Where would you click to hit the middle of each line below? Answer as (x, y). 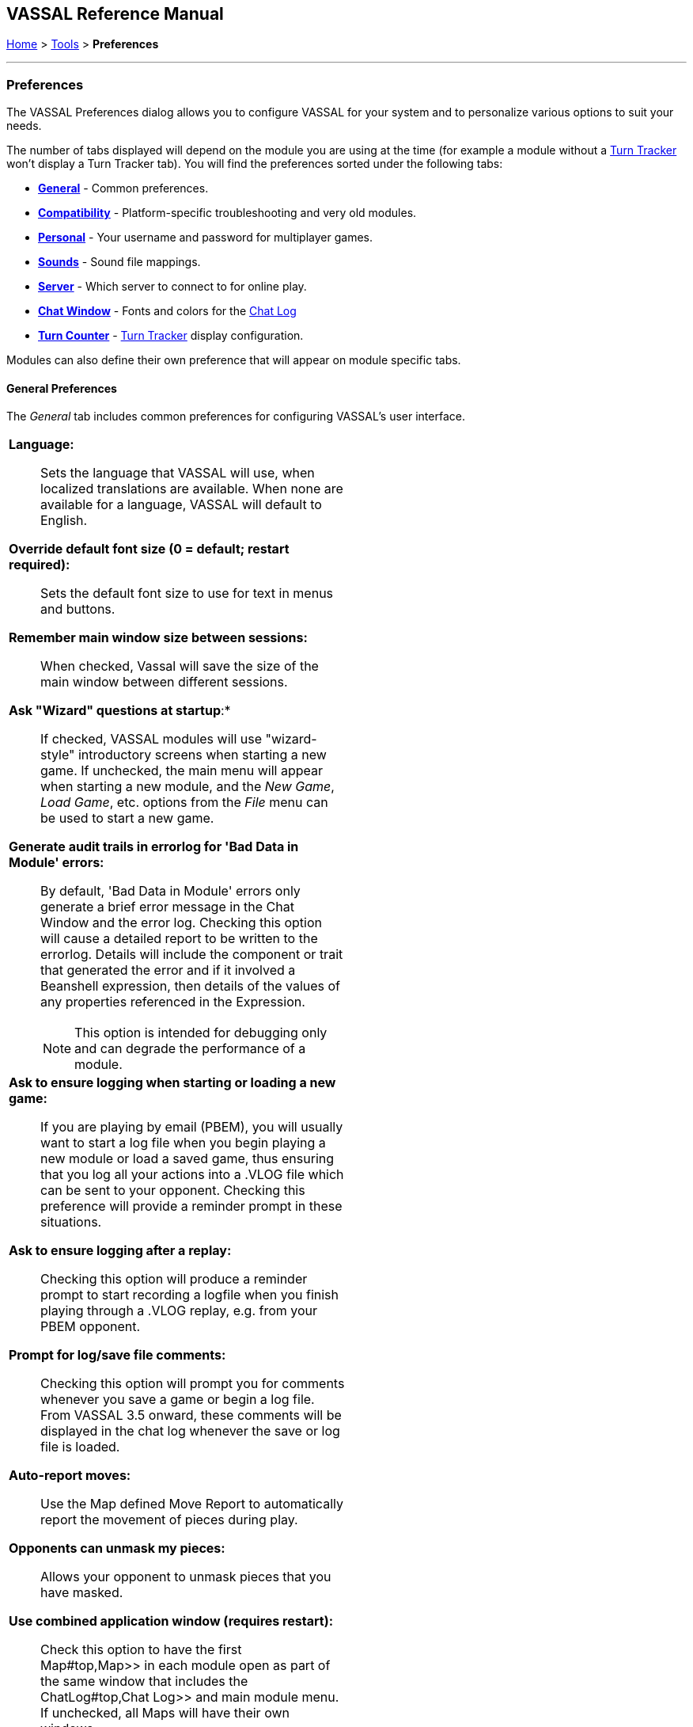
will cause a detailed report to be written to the (179, 939)
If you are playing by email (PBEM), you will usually (192, 1127)
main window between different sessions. (164, 682)
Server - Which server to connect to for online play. (172, 287)
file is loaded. (80, 1447)
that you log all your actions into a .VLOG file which (192, 1175)
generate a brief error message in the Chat (167, 907)
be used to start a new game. (127, 818)
